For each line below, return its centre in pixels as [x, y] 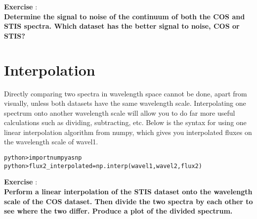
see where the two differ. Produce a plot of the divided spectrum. [118, 211]
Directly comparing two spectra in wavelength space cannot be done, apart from [126, 93]
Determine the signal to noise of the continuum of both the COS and [125, 16]
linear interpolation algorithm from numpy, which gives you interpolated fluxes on [128, 132]
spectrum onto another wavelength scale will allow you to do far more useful [120, 112]
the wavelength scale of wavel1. [51, 142]
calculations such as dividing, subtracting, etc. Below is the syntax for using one [125, 122]
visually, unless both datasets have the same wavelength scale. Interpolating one [125, 103]
